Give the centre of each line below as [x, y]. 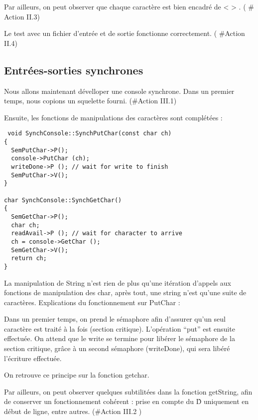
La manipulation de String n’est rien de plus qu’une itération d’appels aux [118, 282]
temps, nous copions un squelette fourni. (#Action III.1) [90, 101]
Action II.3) [22, 16]
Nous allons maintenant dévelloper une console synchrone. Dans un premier [119, 91]
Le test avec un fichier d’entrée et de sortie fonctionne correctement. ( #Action [125, 33]
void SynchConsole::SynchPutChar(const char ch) [90, 134]
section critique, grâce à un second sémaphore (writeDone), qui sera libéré [117, 348]
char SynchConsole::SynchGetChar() [63, 200]
